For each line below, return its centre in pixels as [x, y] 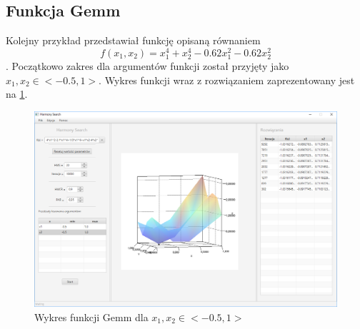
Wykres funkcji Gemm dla [91, 317]
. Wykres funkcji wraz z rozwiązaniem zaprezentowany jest [227, 80]
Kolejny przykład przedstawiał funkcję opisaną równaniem [133, 40]
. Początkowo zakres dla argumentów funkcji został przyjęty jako [147, 66]
